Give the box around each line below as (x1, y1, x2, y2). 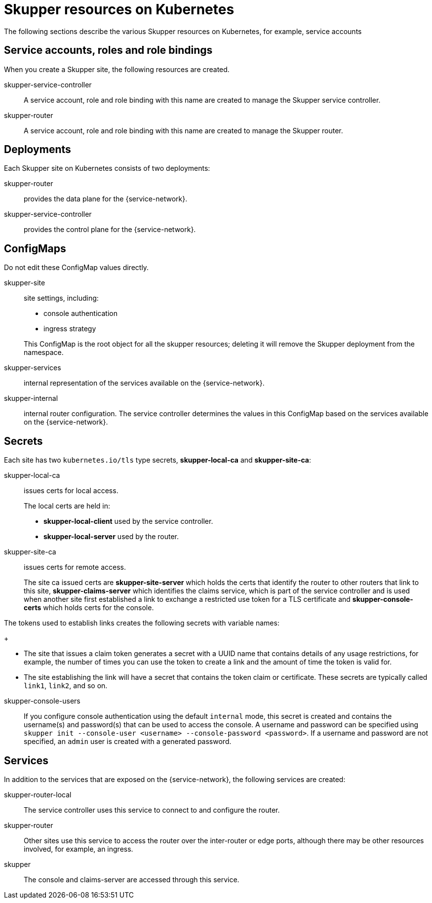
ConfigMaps (4, 242, 66, 255)
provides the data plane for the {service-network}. (24, 195, 188, 203)
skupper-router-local (4, 790, 72, 799)
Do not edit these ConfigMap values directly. (4, 263, 149, 272)
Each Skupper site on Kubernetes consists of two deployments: (4, 164, 210, 173)
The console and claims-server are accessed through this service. (24, 875, 239, 884)
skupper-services (4, 363, 61, 372)
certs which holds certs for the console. (24, 603, 154, 612)
